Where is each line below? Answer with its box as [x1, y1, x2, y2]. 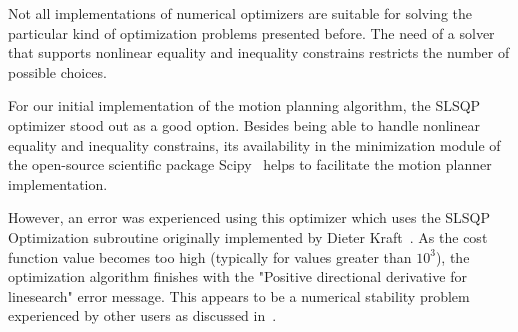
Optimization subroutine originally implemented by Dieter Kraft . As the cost [8, 226, 488, 247]
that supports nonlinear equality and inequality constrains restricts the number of [8, 42, 510, 63]
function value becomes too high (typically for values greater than [8, 246, 412, 267]
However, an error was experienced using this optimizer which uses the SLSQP [8, 207, 491, 228]
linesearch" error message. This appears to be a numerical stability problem [8, 285, 470, 306]
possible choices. [8, 61, 107, 82]
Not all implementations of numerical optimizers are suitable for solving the [8, 3, 473, 23]
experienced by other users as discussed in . [8, 305, 277, 326]
